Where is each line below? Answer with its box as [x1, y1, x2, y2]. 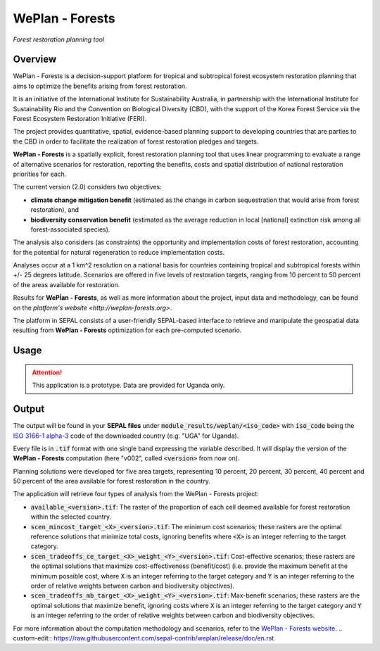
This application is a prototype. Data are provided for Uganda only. [32, 381, 225, 390]
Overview [13, 53, 57, 65]
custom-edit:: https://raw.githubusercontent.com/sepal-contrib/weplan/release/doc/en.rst [13, 633, 274, 642]
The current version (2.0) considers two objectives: [13, 183, 162, 191]
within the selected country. [30, 512, 112, 521]
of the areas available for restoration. [13, 280, 120, 289]
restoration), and [30, 206, 79, 214]
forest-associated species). [30, 225, 110, 234]
